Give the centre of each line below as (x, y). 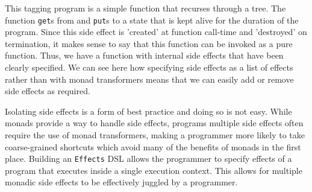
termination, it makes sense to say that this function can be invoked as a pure (149, 43)
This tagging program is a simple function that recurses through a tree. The (145, 8)
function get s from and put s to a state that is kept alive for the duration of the (152, 20)
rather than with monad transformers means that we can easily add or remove (149, 79)
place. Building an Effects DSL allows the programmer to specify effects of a (148, 158)
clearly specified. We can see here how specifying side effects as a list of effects (149, 67)
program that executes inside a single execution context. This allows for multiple (154, 170)
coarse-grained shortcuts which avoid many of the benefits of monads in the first (153, 146)
